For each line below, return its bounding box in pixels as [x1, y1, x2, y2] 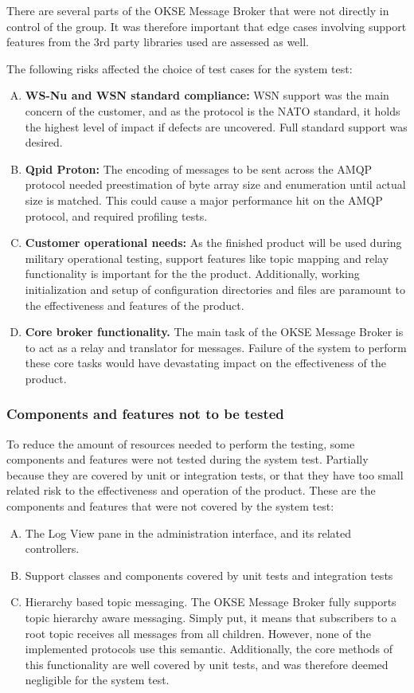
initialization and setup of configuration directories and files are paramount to [25, 280, 406, 297]
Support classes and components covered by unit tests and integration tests [25, 566, 393, 583]
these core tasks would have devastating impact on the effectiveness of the [25, 354, 386, 371]
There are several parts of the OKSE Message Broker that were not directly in [6, 2, 389, 18]
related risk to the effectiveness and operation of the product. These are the [6, 482, 376, 499]
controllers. [25, 540, 80, 557]
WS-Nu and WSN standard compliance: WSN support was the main [25, 87, 389, 104]
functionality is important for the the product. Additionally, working [25, 265, 360, 282]
